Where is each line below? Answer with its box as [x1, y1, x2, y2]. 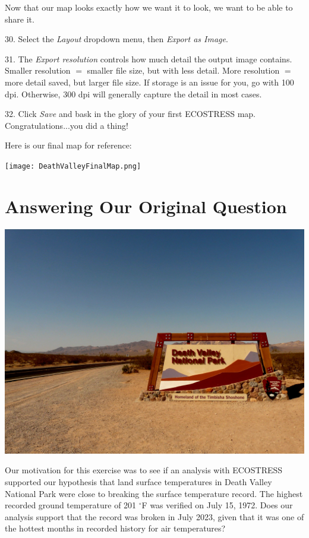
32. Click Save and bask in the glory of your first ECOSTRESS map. [5, 107, 256, 120]
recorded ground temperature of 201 [5, 499, 137, 511]
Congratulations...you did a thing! [5, 119, 128, 131]
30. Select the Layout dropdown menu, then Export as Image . [5, 33, 228, 45]
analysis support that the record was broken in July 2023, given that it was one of [5, 510, 304, 523]
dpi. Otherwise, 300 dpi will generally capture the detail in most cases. [5, 87, 262, 100]
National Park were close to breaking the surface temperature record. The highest [5, 487, 303, 499]
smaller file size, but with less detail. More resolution [87, 64, 280, 77]
